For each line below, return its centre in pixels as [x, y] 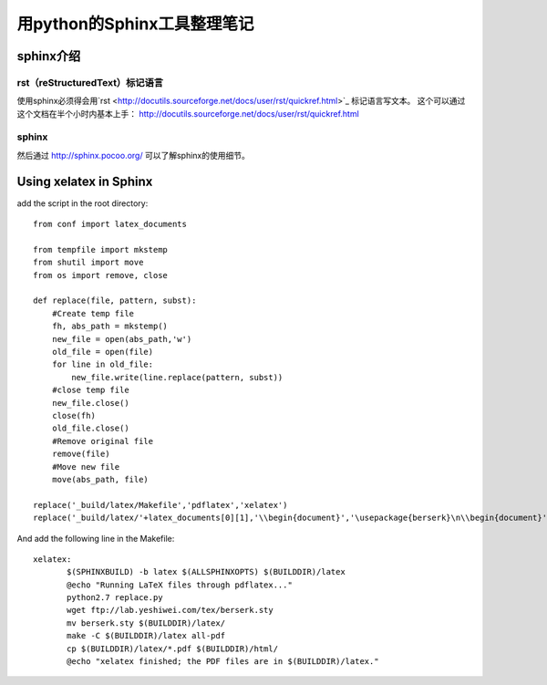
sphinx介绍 [49, 56]
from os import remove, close [101, 275]
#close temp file [90, 390]
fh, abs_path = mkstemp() [110, 327]
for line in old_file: [103, 364]
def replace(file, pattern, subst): [115, 301]
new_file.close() [90, 403]
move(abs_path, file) [100, 479]
